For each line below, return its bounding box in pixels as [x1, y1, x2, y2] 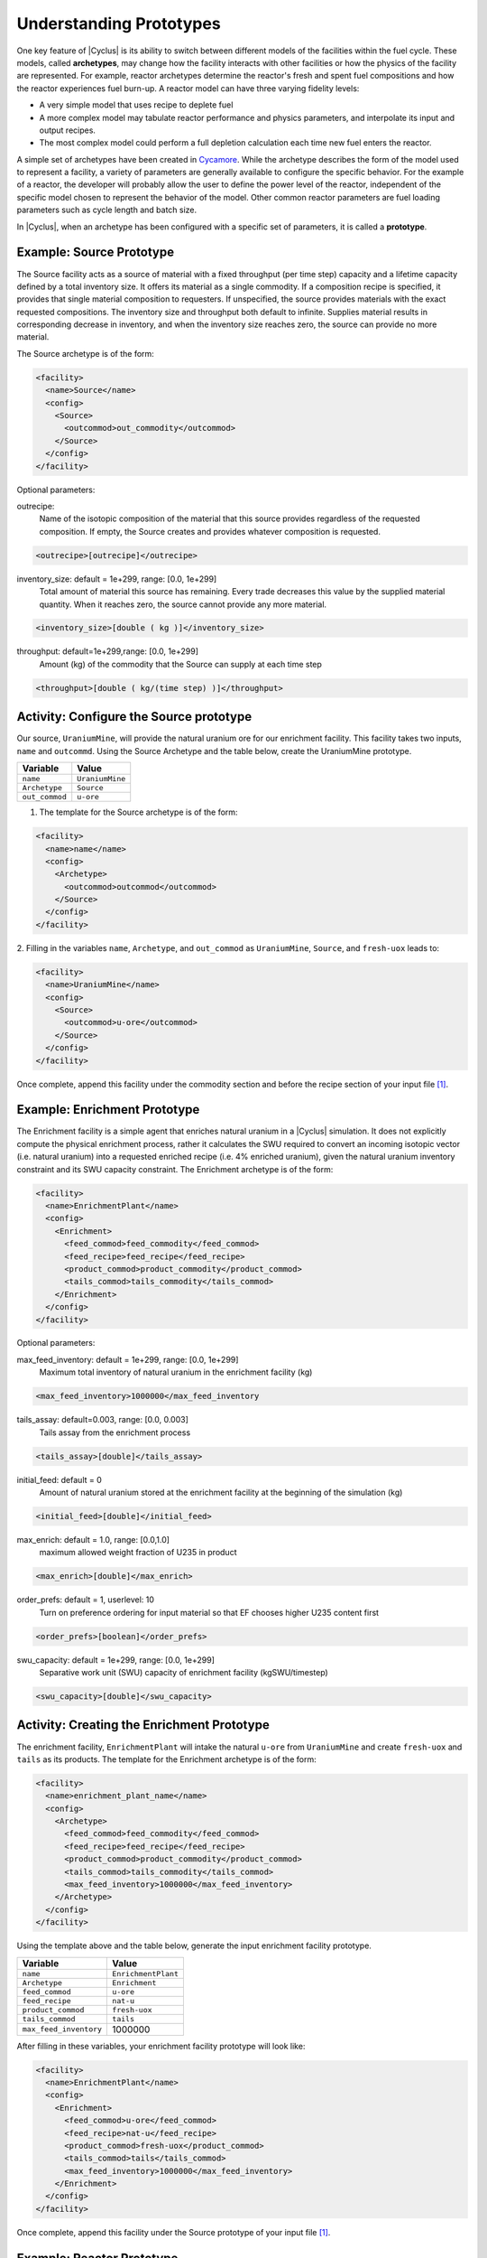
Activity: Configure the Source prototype [16, 709, 253, 724]
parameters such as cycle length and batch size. [16, 204, 198, 216]
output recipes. [39, 125, 96, 135]
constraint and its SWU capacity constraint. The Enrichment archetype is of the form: [16, 1163, 334, 1174]
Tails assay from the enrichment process [39, 1427, 191, 1438]
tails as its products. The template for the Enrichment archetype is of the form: [16, 1753, 317, 1765]
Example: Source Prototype [16, 245, 175, 260]
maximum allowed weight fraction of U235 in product [39, 1547, 237, 1558]
